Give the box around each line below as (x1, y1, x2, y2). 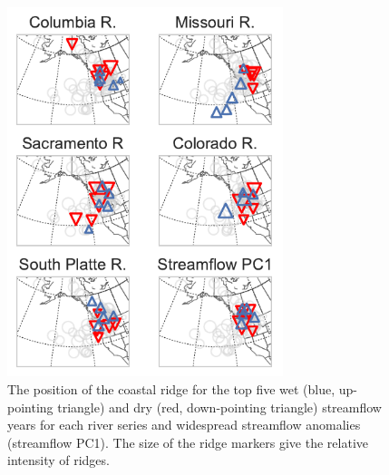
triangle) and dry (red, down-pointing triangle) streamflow (57, 397, 382, 416)
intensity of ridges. (7, 451, 110, 470)
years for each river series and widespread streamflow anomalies (7, 415, 361, 434)
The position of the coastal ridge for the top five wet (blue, (7, 380, 336, 399)
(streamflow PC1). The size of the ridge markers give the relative (7, 432, 369, 451)
